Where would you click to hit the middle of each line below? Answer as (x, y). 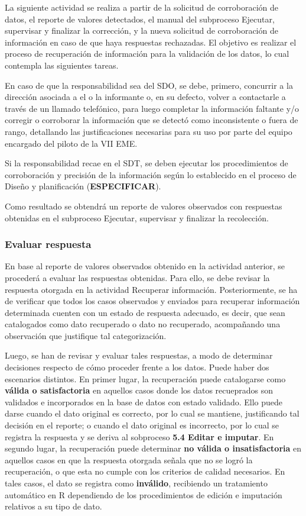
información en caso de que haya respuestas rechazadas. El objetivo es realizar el (151, 42)
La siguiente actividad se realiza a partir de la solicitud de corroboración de (142, 7)
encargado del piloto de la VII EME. (71, 143)
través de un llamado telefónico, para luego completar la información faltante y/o (152, 108)
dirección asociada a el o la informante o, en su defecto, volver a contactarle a (145, 97)
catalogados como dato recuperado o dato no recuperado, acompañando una (143, 324)
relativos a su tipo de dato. (53, 506)
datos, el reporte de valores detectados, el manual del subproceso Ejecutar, (140, 19)
